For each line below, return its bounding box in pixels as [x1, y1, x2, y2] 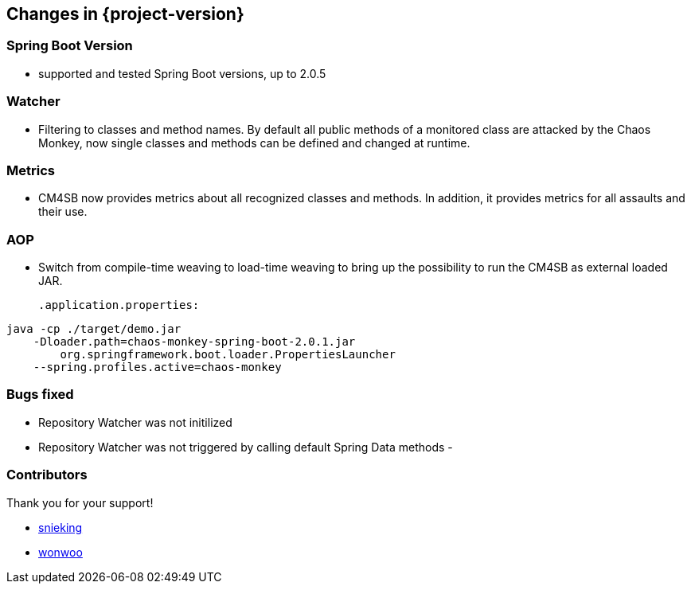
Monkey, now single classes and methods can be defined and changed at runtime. [38, 135, 470, 150]
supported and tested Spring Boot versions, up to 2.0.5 [38, 66, 326, 80]
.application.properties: [38, 299, 200, 312]
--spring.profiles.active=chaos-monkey [33, 361, 282, 374]
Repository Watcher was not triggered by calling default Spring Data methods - [38, 440, 453, 454]
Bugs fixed [6, 386, 74, 403]
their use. [38, 205, 88, 219]
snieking [38, 520, 83, 534]
